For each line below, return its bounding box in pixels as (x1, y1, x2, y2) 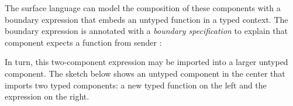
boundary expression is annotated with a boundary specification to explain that (5, 25, 288, 37)
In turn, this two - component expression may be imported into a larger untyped (5, 56, 288, 68)
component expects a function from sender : (5, 36, 162, 48)
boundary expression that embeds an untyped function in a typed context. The (5, 13, 288, 25)
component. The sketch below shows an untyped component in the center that (5, 67, 285, 79)
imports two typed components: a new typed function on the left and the (5, 78, 267, 91)
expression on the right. (5, 90, 89, 102)
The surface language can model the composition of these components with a (5, 2, 281, 13)
